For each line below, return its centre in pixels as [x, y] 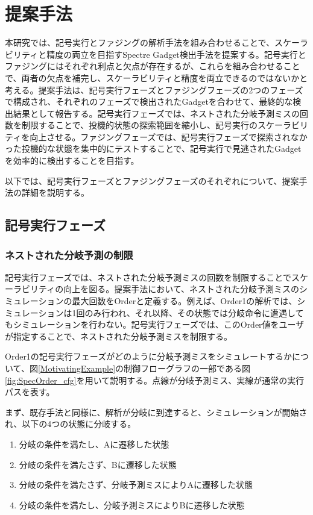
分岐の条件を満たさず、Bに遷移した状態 [98, 464]
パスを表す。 [30, 392]
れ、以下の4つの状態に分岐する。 [71, 424]
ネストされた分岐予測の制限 [69, 254]
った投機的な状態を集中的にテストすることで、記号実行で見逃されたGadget [153, 148]
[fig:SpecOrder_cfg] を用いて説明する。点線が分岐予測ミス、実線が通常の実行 [155, 380]
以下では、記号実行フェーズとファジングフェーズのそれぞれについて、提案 [152, 180]
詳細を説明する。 [55, 192]
